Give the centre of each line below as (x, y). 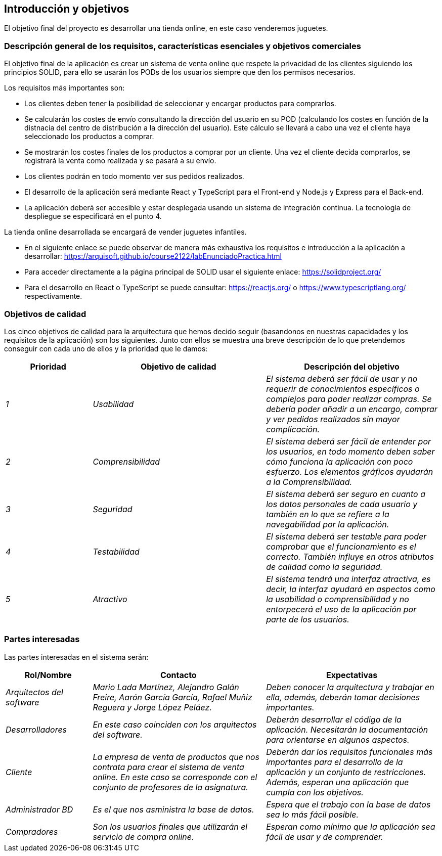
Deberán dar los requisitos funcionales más (349, 752)
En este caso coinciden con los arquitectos (175, 724)
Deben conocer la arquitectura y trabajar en (350, 687)
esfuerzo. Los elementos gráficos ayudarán (350, 471)
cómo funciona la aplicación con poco (340, 461)
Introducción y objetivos (67, 9)
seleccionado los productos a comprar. (89, 137)
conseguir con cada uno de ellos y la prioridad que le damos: (106, 348)
